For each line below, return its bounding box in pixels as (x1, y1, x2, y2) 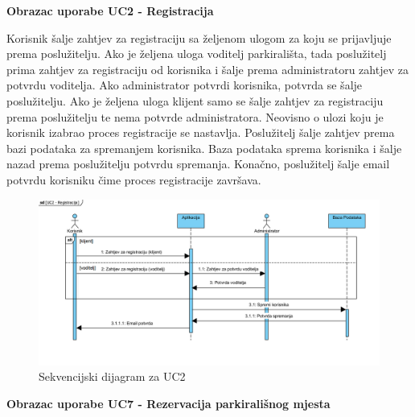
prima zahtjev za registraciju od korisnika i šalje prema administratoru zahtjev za (6, 60, 409, 77)
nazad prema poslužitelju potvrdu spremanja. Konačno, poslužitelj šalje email (6, 155, 390, 172)
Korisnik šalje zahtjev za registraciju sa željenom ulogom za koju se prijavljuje (6, 29, 392, 46)
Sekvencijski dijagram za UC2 (39, 368, 186, 385)
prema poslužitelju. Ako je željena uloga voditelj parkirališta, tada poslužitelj (6, 45, 387, 62)
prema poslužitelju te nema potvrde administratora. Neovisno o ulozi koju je (6, 108, 384, 125)
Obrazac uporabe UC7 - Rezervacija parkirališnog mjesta (6, 394, 331, 411)
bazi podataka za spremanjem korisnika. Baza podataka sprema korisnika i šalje (6, 139, 402, 156)
